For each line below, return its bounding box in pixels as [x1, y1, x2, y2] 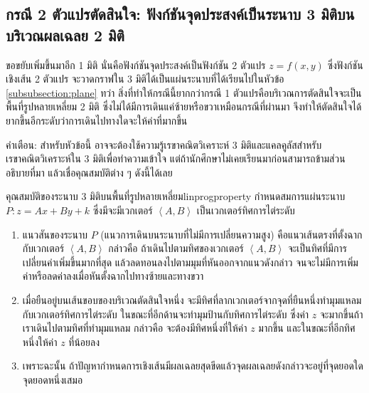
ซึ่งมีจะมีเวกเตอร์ [92, 202, 153, 217]
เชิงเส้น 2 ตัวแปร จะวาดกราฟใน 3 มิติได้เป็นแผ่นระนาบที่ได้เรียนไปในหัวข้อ [6, 71, 284, 86]
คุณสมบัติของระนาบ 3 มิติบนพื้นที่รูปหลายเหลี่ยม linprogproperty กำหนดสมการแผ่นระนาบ [6, 189, 346, 204]
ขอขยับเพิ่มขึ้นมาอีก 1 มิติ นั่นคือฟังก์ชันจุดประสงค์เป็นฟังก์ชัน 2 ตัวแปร [6, 57, 266, 72]
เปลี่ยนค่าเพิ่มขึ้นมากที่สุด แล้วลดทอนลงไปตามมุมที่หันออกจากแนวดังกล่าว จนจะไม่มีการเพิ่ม [22, 254, 358, 269]
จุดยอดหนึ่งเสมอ [22, 372, 83, 387]
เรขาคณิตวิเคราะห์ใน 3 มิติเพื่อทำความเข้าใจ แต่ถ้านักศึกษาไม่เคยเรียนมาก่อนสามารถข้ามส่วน [6, 151, 346, 166]
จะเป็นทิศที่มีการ [287, 241, 347, 256]
